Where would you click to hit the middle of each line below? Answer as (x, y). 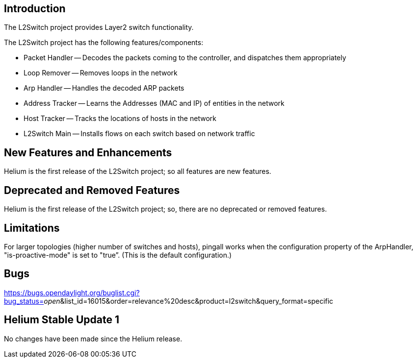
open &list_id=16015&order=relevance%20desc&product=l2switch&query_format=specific (189, 301)
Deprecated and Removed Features (92, 190)
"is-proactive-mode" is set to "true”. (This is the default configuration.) (118, 255)
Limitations (32, 228)
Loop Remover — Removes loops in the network (101, 73)
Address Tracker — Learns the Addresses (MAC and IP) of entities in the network (154, 103)
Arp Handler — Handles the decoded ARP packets (104, 88)
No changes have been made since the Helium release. (93, 338)
